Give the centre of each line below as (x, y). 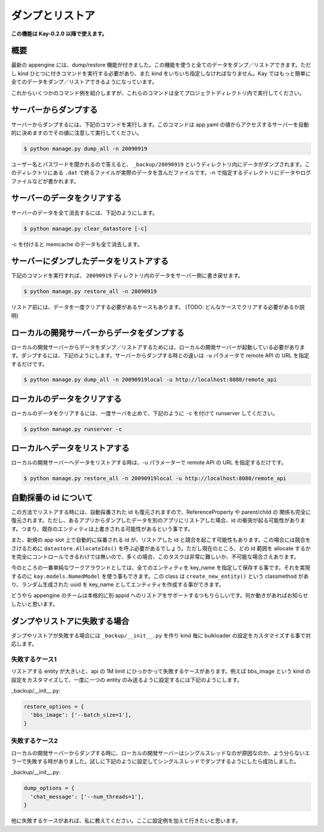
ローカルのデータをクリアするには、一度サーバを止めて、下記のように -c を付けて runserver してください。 (145, 413)
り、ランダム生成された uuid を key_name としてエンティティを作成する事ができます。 (118, 585)
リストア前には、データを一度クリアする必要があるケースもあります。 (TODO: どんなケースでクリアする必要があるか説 (158, 307)
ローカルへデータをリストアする (70, 448)
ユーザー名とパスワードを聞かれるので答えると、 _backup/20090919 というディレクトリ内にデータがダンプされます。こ (160, 164)
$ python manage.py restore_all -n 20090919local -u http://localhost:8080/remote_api (155, 478)
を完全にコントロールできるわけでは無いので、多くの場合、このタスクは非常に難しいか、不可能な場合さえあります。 (155, 556)
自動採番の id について (52, 498)
